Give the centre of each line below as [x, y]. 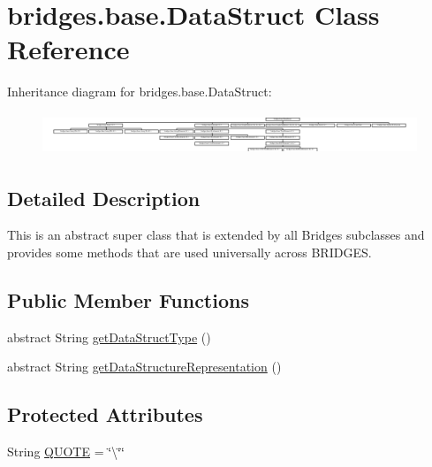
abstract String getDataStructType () [109, 337]
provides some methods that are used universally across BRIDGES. [189, 253]
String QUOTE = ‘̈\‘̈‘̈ [66, 452]
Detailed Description [104, 198]
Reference [68, 49]
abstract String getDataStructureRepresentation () [144, 367]
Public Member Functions [128, 300]
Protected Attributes [105, 414]
